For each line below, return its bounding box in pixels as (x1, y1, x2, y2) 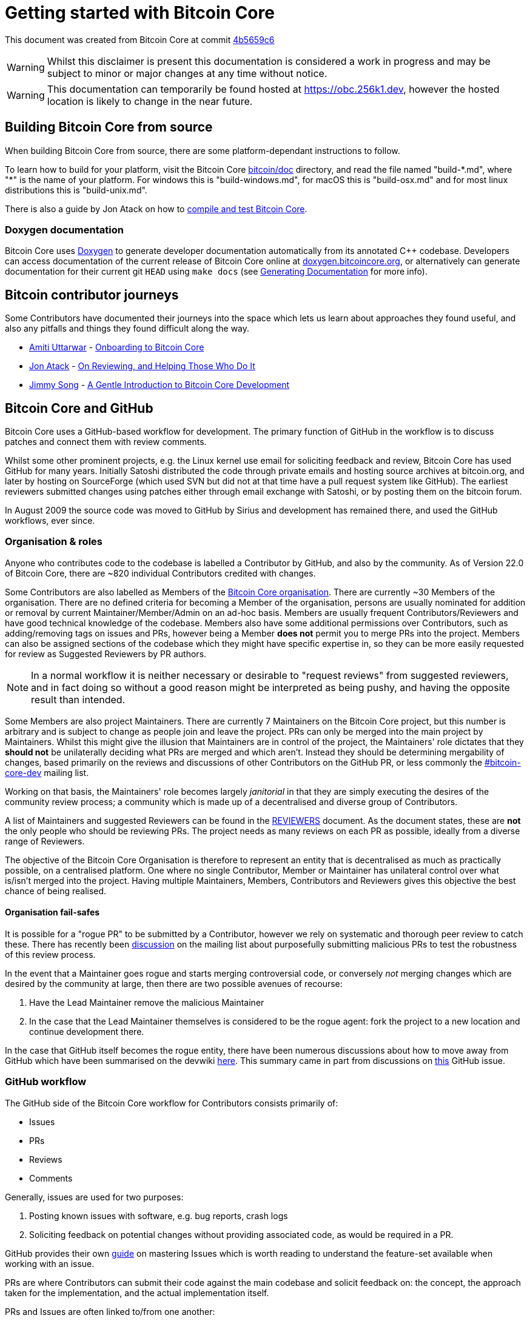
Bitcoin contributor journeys (5, 287, 179, 303)
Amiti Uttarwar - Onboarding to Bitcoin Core (29, 342, 204, 353)
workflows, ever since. (5, 515, 95, 526)
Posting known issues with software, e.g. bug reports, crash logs (29, 1210, 288, 1221)
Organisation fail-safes (5, 907, 100, 918)
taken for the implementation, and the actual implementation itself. (5, 1287, 269, 1298)
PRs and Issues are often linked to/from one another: (5, 1306, 215, 1317)
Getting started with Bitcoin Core (5, 2, 275, 23)
